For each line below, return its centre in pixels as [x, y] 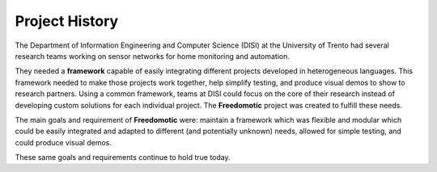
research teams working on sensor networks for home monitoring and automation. [153, 56]
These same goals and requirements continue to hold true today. [123, 157]
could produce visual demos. [64, 142]
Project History [67, 21]
